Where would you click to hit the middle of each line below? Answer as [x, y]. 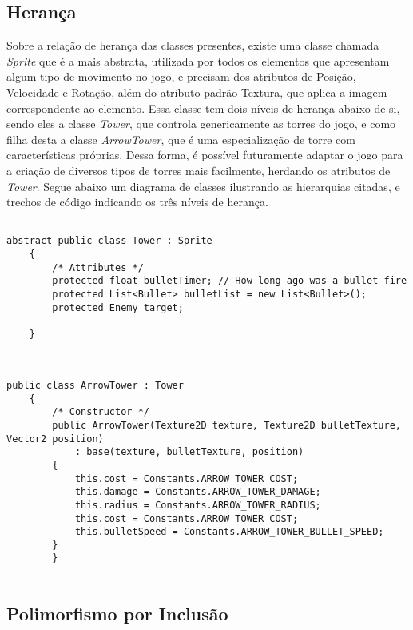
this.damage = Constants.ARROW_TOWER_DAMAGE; [198, 492]
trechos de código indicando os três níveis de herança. [137, 202]
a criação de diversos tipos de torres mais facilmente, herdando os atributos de [199, 170]
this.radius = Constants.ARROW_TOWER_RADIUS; [198, 505]
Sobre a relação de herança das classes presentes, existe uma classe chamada [193, 45]
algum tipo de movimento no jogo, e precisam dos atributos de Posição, [181, 76]
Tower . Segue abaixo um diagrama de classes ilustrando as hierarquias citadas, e [203, 186]
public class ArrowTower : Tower [95, 385]
